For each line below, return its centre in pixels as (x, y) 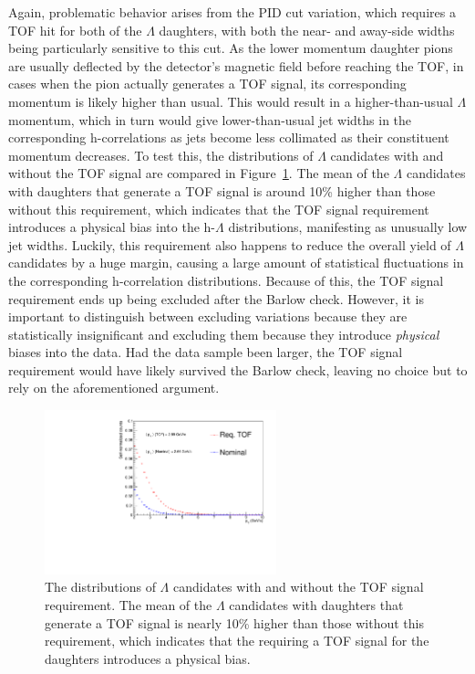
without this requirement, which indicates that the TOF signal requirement (219, 209)
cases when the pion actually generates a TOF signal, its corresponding (207, 84)
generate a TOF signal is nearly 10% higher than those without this (234, 622)
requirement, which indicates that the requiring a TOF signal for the (237, 641)
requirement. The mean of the (129, 605)
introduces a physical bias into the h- (112, 227)
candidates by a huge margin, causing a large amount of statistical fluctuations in (236, 263)
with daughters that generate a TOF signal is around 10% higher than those (222, 190)
